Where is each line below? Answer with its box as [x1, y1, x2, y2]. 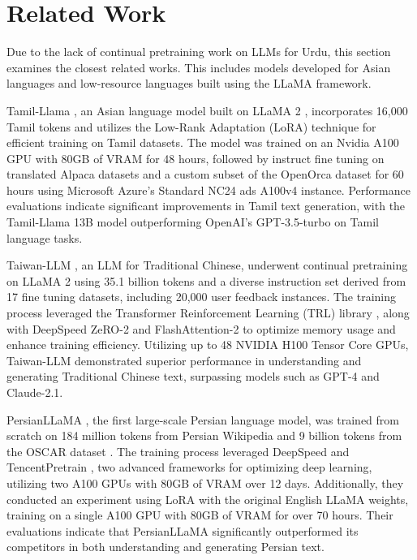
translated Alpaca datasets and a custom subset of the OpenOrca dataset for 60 [6, 166, 404, 183]
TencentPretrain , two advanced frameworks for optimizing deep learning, [6, 459, 372, 476]
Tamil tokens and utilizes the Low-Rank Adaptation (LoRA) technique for [6, 118, 376, 135]
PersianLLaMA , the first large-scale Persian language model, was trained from [6, 411, 400, 428]
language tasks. [6, 229, 83, 246]
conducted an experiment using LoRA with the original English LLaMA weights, [6, 490, 409, 507]
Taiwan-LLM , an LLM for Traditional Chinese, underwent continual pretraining [6, 256, 408, 274]
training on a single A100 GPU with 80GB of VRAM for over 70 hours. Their [6, 506, 393, 523]
